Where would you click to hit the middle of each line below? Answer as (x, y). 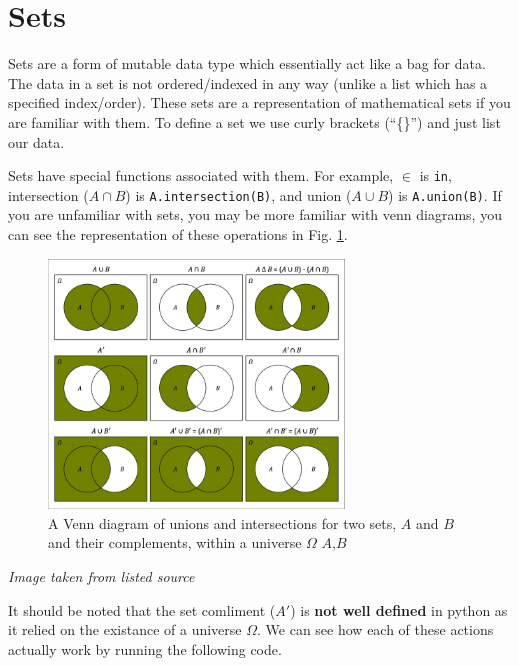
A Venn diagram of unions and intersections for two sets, (222, 522)
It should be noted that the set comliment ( (142, 609)
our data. (36, 141)
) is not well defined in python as (399, 609)
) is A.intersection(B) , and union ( (238, 194)
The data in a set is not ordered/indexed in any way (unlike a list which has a (248, 82)
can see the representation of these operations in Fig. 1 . (178, 234)
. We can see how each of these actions (375, 629)
